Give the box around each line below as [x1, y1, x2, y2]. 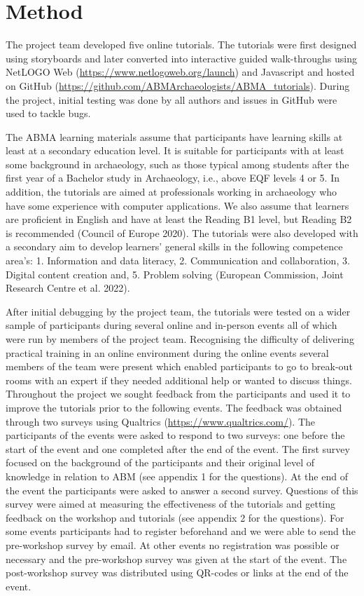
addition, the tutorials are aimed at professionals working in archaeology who [6, 184, 337, 199]
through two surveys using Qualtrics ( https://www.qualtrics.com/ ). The [6, 414, 316, 428]
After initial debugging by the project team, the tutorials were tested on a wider [6, 304, 351, 318]
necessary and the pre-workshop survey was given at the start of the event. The [6, 551, 347, 566]
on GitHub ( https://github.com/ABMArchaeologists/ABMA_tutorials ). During [6, 78, 350, 93]
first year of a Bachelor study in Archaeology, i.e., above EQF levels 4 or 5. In [6, 170, 339, 185]
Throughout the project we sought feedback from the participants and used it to [6, 386, 351, 401]
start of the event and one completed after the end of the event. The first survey [6, 441, 350, 456]
